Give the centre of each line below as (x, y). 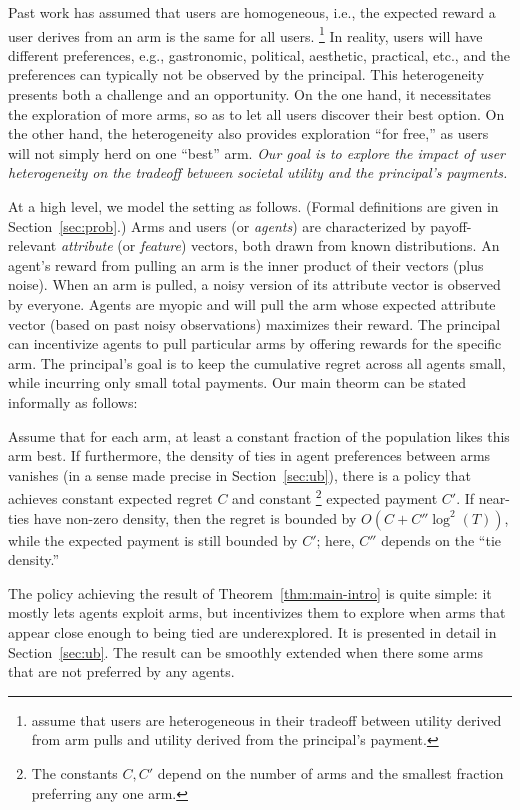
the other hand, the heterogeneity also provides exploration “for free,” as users (248, 133)
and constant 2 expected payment (335, 496)
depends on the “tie (441, 539)
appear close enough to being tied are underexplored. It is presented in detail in (252, 631)
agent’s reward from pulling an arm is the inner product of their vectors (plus (246, 264)
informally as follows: (73, 401)
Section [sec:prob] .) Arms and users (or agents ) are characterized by (217, 225)
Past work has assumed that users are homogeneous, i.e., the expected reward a (252, 12)
